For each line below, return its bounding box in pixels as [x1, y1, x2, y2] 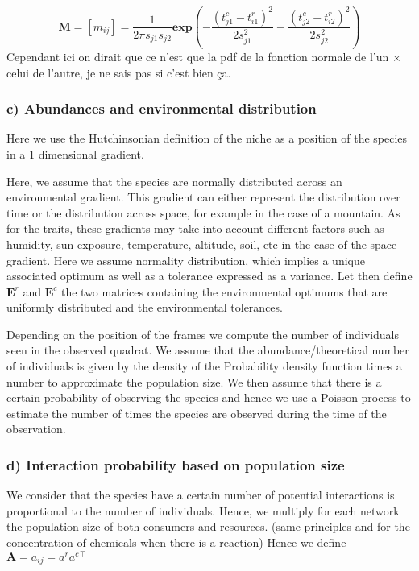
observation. [6, 420, 66, 437]
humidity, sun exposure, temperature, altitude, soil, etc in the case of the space [6, 235, 397, 252]
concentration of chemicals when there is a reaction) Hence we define [6, 534, 346, 551]
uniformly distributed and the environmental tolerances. [6, 299, 283, 316]
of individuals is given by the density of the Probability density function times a [6, 358, 402, 374]
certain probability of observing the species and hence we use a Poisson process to [6, 389, 411, 406]
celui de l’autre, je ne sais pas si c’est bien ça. [6, 64, 231, 81]
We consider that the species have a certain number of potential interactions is [6, 486, 395, 503]
